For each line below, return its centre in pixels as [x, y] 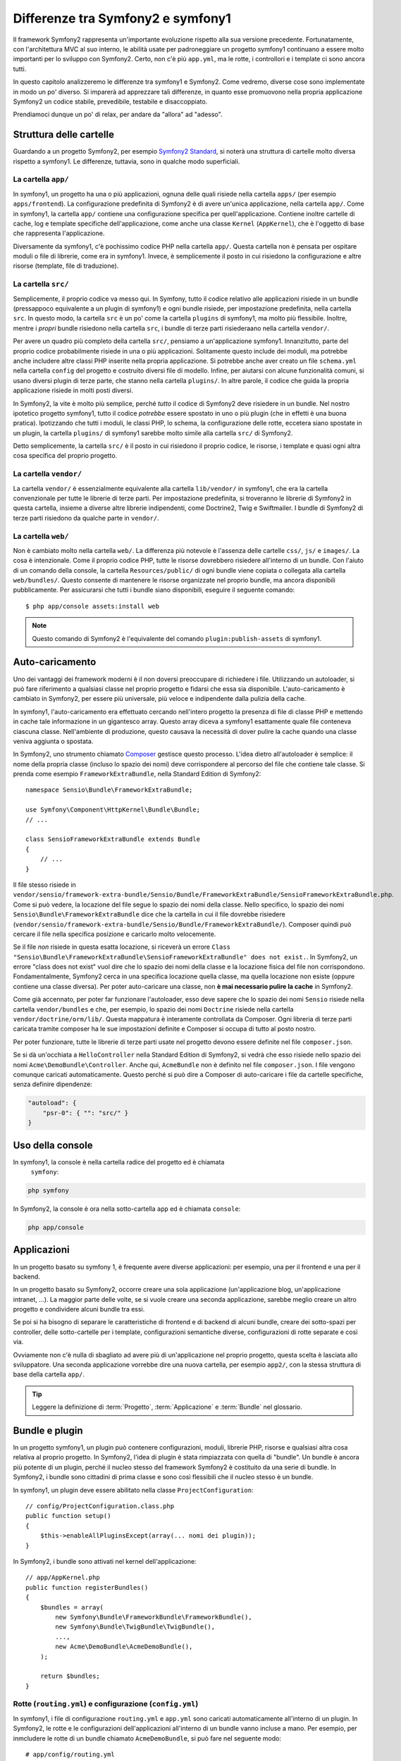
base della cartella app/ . [49, 1374]
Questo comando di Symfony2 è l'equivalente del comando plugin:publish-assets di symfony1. [177, 638]
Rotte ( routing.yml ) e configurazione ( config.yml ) [106, 1704]
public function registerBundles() [87, 1587]
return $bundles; [70, 1676]
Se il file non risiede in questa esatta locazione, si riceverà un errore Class [122, 947]
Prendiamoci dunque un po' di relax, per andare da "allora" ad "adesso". [118, 114]
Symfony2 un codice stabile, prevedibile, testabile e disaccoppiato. [110, 101]
